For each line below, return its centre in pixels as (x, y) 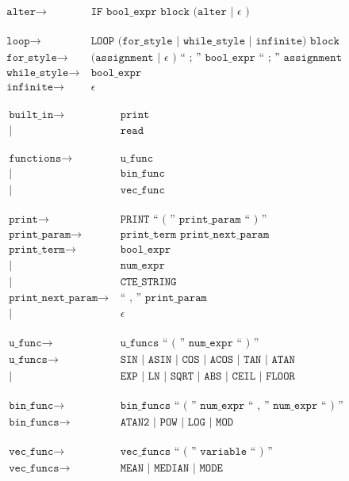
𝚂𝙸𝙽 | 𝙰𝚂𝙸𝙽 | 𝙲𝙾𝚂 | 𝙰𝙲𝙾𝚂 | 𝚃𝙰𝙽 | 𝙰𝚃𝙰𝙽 (207, 359)
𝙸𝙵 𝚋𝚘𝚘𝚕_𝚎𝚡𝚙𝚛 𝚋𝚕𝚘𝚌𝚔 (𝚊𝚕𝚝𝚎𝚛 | (162, 12)
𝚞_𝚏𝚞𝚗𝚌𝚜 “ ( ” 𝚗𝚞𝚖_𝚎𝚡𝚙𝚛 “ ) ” (190, 343)
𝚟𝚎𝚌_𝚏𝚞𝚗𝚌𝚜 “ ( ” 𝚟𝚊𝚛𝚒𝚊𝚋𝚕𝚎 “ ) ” (196, 451)
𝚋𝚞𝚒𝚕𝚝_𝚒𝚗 (31, 115)
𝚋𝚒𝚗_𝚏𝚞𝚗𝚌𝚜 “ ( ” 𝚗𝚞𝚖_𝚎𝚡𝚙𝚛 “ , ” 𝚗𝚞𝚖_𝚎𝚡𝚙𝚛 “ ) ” (232, 405)
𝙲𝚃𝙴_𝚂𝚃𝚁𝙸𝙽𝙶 (148, 282)
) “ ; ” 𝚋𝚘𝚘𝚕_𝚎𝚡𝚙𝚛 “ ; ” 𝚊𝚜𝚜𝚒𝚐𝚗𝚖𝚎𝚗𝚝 (257, 58)
